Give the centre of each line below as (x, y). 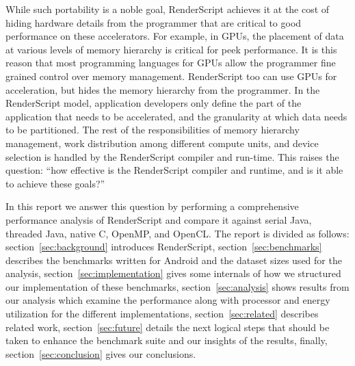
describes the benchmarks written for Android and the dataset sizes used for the (174, 260)
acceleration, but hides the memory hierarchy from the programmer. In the (163, 89)
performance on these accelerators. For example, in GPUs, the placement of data (175, 36)
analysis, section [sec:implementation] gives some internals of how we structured (173, 273)
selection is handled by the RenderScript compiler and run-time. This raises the (172, 156)
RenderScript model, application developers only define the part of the (154, 103)
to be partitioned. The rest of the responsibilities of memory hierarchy (153, 130)
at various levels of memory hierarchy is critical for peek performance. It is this (171, 49)
